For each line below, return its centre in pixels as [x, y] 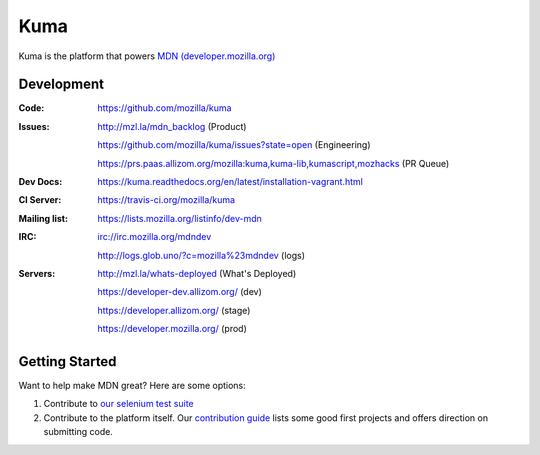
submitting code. [78, 432]
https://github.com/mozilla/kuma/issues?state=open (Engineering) [234, 145]
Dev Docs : [40, 182]
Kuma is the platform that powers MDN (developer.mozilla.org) [147, 56]
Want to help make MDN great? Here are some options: [132, 386]
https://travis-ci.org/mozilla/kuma [166, 200]
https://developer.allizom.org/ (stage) [174, 310]
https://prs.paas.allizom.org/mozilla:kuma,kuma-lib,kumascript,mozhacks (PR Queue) [273, 163]
